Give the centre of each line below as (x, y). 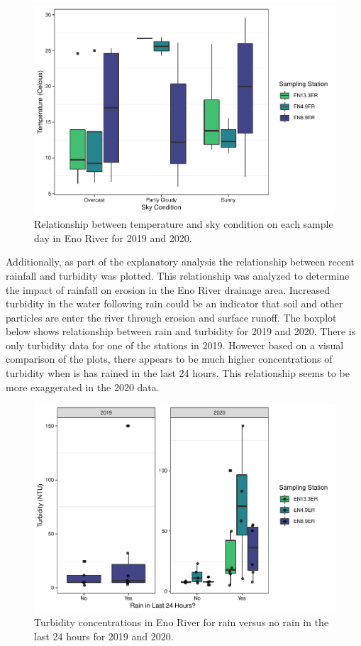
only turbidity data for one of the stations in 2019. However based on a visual (175, 345)
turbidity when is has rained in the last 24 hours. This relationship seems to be (178, 373)
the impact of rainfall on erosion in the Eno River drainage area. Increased (168, 289)
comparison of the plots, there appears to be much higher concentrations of (169, 359)
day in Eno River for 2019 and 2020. (113, 237)
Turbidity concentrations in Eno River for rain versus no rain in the (182, 622)
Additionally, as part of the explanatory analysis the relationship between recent (180, 262)
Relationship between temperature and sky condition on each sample (184, 224)
